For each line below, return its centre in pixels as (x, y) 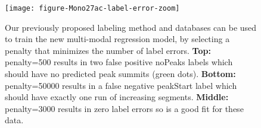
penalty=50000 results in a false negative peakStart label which (121, 85)
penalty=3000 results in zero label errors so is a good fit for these (124, 108)
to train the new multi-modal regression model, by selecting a (117, 39)
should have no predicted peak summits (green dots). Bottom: (120, 74)
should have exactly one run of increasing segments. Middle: (117, 97)
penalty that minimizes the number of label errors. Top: (108, 50)
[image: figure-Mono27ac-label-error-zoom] (92, 8)
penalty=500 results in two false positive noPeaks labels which (119, 62)
